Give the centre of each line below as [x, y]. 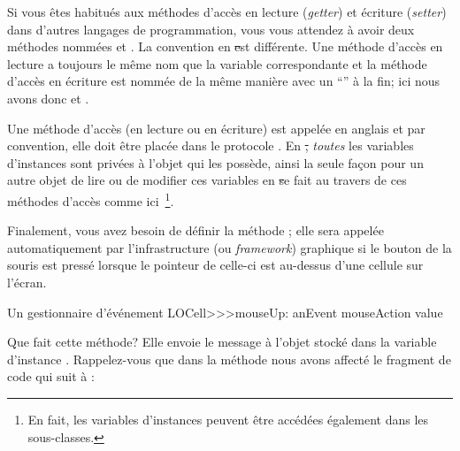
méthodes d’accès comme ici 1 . [91, 199]
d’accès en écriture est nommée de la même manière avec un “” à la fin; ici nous [224, 81]
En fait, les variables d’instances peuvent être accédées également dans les [228, 419]
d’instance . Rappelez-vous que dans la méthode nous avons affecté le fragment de [229, 359]
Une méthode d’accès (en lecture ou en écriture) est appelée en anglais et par [216, 128]
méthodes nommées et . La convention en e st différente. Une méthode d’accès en [225, 46]
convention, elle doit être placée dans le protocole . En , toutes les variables [211, 145]
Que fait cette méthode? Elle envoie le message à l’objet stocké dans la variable [222, 342]
